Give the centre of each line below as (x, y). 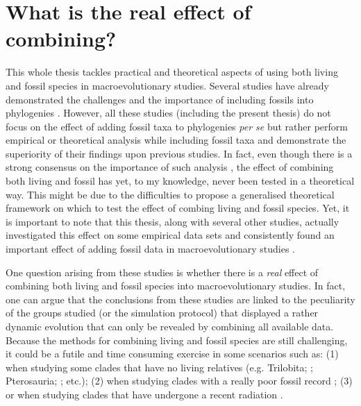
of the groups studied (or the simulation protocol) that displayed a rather (162, 313)
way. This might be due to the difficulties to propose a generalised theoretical (170, 194)
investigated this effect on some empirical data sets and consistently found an (170, 235)
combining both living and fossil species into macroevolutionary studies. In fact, (176, 286)
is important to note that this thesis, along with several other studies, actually (173, 221)
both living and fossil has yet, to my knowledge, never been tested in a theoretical (180, 181)
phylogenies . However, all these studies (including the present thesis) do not (168, 113)
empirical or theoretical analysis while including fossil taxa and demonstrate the (176, 140)
